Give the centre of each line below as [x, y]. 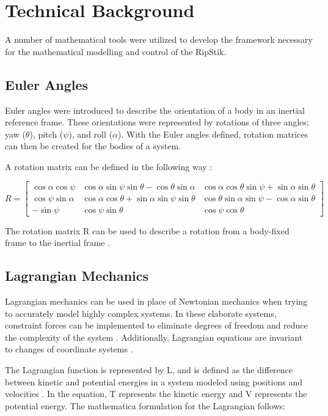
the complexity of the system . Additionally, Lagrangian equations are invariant [154, 337]
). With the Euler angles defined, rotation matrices [213, 134]
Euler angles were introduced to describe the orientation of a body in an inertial [155, 110]
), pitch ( [46, 134]
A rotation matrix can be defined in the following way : [109, 166]
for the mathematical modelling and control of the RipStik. [116, 51]
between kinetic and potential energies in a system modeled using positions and [154, 381]
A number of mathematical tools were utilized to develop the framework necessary [159, 39]
